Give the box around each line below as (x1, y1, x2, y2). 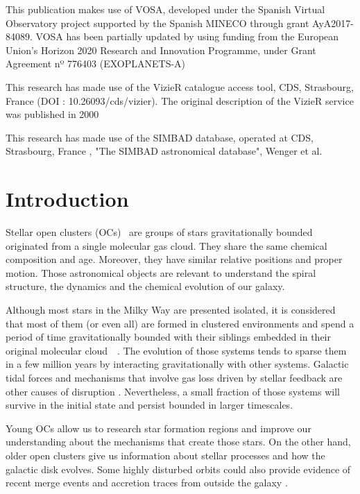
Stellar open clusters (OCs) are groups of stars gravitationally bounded (6, 225, 313, 239)
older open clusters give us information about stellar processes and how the (6, 448, 325, 462)
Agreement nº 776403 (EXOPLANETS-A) (6, 56, 186, 71)
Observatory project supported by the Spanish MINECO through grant (6, 15, 309, 30)
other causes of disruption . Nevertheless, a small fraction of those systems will (6, 384, 340, 398)
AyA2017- (312, 15, 354, 30)
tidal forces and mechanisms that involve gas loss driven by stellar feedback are (6, 370, 343, 384)
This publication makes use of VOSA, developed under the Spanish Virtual (6, 2, 325, 16)
